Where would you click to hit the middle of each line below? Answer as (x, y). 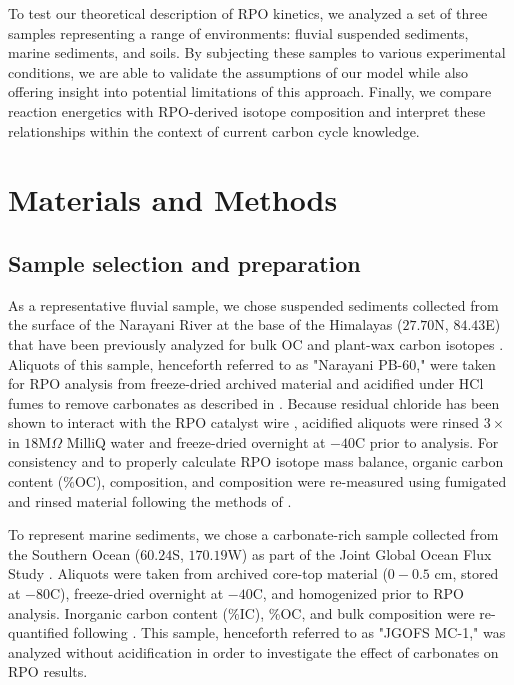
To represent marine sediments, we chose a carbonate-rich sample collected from (253, 534)
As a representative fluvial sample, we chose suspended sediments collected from (253, 304)
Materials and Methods (173, 199)
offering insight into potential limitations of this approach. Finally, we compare (250, 91)
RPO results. (48, 671)
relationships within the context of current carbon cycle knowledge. (214, 130)
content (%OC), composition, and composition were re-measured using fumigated (257, 481)
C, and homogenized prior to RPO (358, 593)
